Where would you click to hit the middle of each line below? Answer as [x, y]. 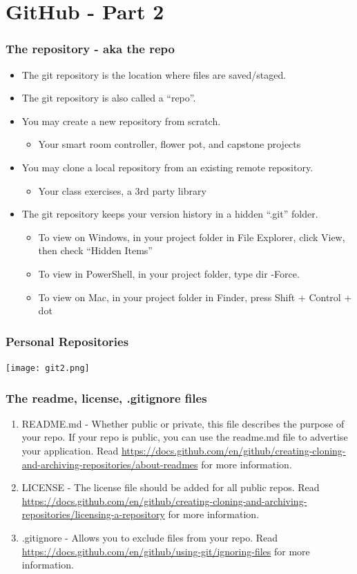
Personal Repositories [67, 341]
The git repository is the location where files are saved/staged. [154, 74]
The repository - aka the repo [90, 49]
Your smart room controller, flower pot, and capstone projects [170, 144]
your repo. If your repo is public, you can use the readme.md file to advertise [185, 437]
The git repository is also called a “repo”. [109, 98]
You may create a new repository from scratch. [121, 121]
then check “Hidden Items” [95, 250]
